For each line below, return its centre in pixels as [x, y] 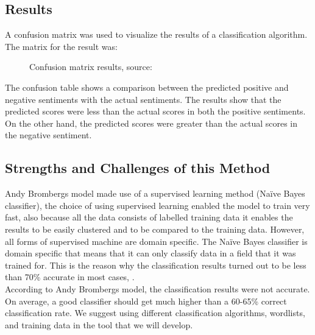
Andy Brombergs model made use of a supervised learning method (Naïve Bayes [155, 193]
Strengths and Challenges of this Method [138, 168]
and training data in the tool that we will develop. [99, 324]
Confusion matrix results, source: [91, 67]
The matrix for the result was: [61, 46]
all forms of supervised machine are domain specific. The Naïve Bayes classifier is [156, 241]
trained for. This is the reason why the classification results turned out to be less [156, 265]
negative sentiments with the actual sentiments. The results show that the [143, 99]
